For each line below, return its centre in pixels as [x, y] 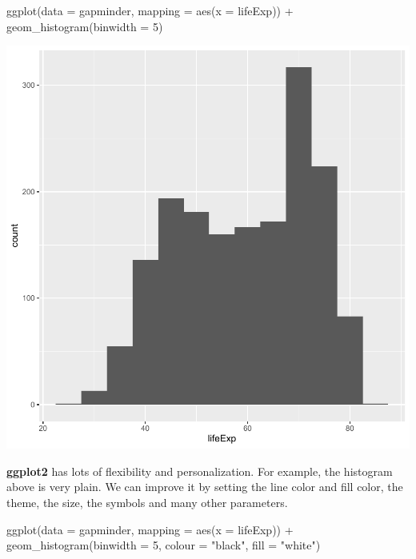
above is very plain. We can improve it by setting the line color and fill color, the [205, 487]
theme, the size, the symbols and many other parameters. [147, 502]
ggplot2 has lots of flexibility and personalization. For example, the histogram [200, 471]
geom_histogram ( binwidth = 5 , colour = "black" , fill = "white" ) [164, 545]
